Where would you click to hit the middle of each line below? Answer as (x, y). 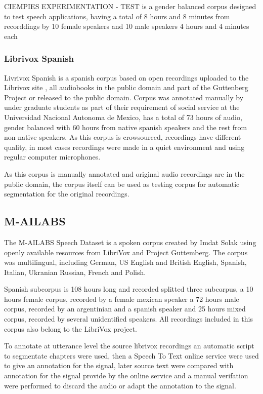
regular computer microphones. (52, 157)
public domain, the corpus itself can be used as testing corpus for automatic (122, 184)
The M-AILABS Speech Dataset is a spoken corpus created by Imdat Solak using (130, 242)
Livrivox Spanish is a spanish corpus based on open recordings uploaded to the (126, 77)
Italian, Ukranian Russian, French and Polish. (75, 272)
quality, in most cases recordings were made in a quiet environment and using (124, 147)
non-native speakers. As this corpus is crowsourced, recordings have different (123, 137)
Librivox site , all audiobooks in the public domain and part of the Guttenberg (126, 87)
